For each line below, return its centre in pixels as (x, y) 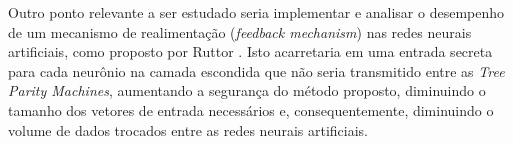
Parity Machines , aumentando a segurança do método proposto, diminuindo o (247, 90)
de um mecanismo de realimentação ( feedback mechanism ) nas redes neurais (240, 31)
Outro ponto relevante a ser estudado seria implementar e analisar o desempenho (256, 12)
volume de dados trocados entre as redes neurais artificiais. (188, 129)
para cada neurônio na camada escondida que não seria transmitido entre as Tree (256, 70)
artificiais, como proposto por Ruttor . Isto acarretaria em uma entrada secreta (250, 51)
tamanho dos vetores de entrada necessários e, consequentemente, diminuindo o (251, 109)
